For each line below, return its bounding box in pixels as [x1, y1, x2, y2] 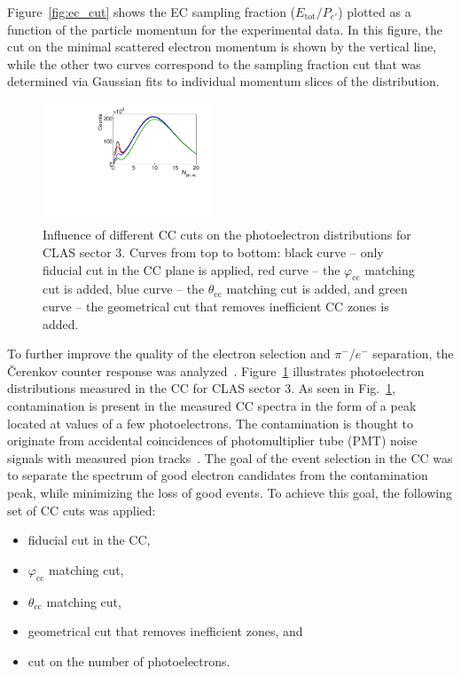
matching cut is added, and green [226, 279, 408, 298]
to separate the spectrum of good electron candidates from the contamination [7, 466, 428, 484]
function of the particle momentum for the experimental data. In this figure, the [7, 20, 443, 38]
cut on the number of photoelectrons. [27, 651, 230, 670]
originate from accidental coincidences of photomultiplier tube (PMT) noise [7, 431, 418, 450]
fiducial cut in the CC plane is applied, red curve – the [43, 260, 340, 279]
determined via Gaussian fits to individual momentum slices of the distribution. [7, 72, 440, 90]
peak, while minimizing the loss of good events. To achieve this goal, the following [7, 483, 452, 501]
